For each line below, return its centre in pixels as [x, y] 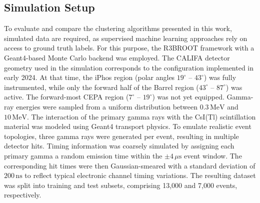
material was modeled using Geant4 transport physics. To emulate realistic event [128, 126]
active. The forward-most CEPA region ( [66, 97]
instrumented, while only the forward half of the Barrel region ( [101, 87]
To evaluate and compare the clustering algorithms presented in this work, [118, 28]
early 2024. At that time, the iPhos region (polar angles [89, 77]
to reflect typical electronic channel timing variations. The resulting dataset [140, 175]
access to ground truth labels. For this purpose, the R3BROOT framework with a [129, 48]
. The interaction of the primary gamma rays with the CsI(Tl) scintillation [141, 116]
